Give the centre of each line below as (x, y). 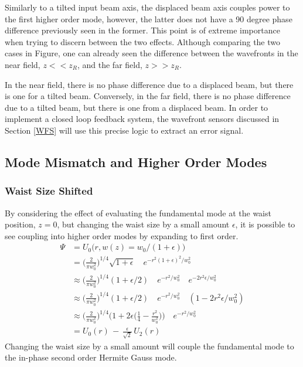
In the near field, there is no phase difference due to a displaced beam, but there (149, 84)
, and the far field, (110, 64)
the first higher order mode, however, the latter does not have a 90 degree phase (149, 18)
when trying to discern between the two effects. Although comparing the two (143, 41)
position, (20, 224)
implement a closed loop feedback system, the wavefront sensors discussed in (142, 119)
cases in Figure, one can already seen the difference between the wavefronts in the (151, 53)
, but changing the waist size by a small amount (143, 224)
